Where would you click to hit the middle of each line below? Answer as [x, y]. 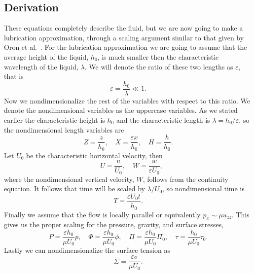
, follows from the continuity [185, 179]
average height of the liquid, [46, 56]
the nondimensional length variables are [64, 129]
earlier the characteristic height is [54, 120]
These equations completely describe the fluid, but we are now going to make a [124, 28]
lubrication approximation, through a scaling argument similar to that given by [124, 37]
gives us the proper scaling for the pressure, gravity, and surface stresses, [114, 224]
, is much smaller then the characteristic [158, 56]
